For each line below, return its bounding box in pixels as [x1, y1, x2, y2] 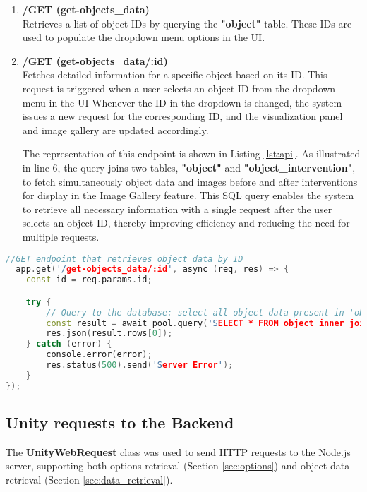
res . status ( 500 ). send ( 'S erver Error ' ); [46, 360, 234, 371]
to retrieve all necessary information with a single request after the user [22, 201, 332, 216]
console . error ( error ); [46, 349, 152, 360]
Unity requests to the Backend [6, 412, 234, 433]
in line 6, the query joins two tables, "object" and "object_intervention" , [22, 160, 356, 174]
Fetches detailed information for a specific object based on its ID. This [22, 67, 327, 82]
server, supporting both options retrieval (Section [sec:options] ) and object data [6, 458, 350, 473]
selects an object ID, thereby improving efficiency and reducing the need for [22, 215, 350, 230]
